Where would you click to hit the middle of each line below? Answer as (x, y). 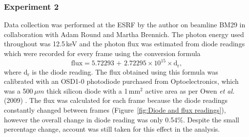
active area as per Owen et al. (190, 90)
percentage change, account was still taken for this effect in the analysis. (112, 129)
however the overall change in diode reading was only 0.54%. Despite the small (122, 119)
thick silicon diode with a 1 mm (93, 90)
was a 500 (19, 90)
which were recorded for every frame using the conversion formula (102, 53)
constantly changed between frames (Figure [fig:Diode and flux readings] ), (115, 109)
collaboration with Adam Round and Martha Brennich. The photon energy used (124, 34)
